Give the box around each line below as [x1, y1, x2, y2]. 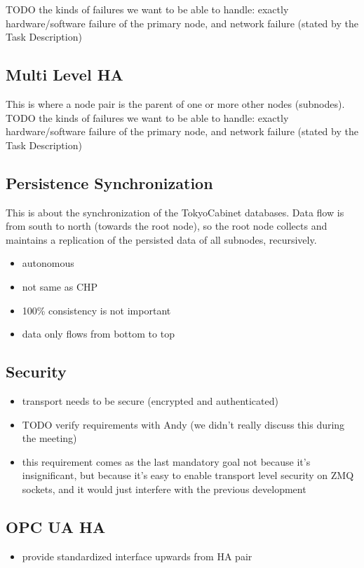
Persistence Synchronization [6, 172, 213, 193]
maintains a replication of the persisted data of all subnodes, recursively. [6, 232, 317, 247]
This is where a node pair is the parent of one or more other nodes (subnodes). [6, 96, 345, 111]
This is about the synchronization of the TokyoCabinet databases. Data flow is [6, 205, 344, 219]
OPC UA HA [6, 515, 106, 537]
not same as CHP [22, 279, 98, 293]
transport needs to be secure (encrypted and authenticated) [22, 393, 278, 408]
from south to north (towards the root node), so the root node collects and [6, 219, 328, 233]
